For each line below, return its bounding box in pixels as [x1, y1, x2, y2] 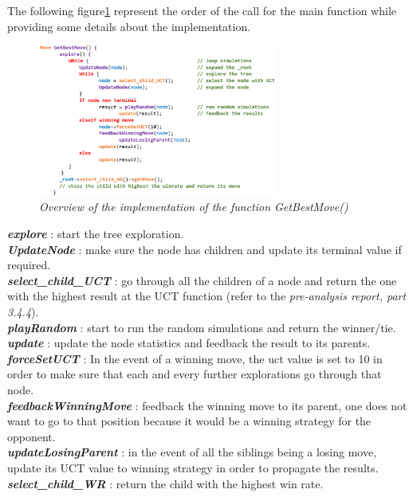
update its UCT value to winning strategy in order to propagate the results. [7, 459, 379, 475]
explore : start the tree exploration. [7, 225, 184, 241]
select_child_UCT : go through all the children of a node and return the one [7, 272, 397, 288]
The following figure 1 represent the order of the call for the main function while [7, 2, 397, 18]
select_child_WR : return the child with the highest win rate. [7, 475, 324, 491]
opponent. [7, 428, 56, 444]
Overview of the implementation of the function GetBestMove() [39, 198, 348, 215]
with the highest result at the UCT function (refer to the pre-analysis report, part [7, 288, 407, 304]
